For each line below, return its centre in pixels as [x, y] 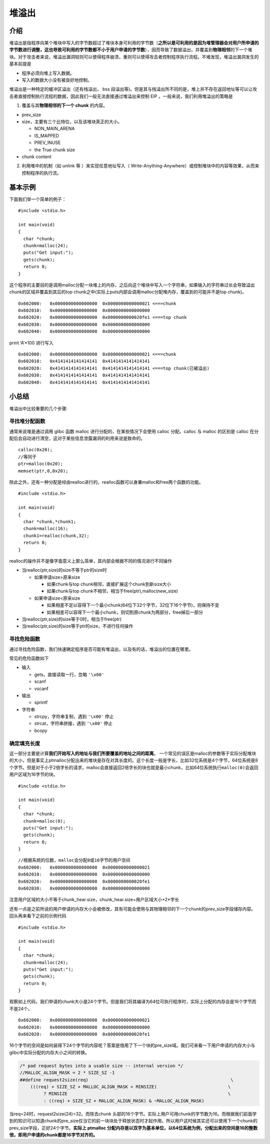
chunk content [37, 156]
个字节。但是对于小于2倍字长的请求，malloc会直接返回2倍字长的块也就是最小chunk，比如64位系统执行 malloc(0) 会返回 [134, 767]
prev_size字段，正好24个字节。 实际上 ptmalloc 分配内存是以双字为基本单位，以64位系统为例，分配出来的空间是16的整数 [133, 1128]
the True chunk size [54, 150]
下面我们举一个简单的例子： [38, 199]
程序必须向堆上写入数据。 [48, 73]
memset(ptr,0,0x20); [43, 471]
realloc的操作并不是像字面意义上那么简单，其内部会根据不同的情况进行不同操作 [91, 561]
